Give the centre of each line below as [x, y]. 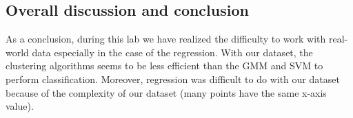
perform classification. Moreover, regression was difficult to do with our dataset [173, 79]
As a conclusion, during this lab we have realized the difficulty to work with [166, 39]
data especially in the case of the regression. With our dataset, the [172, 52]
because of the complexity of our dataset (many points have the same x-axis [166, 92]
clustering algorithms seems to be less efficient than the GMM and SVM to [164, 66]
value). [20, 106]
